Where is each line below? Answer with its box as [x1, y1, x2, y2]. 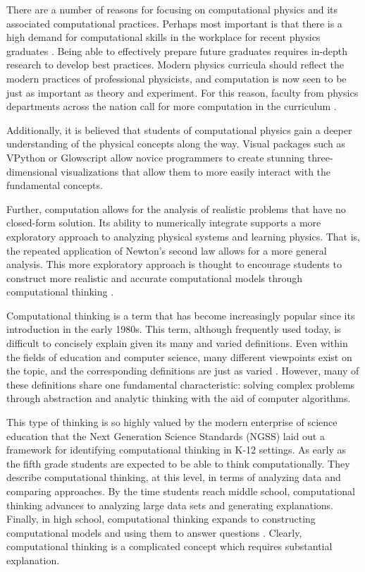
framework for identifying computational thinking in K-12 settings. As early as [6, 442, 346, 457]
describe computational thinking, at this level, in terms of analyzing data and [6, 470, 341, 485]
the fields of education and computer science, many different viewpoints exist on [6, 349, 352, 364]
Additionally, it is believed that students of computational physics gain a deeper [6, 122, 352, 137]
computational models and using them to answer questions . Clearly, [6, 525, 302, 540]
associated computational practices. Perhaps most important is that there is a [6, 16, 342, 30]
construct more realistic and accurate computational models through [6, 270, 303, 285]
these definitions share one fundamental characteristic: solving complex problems [6, 377, 355, 391]
